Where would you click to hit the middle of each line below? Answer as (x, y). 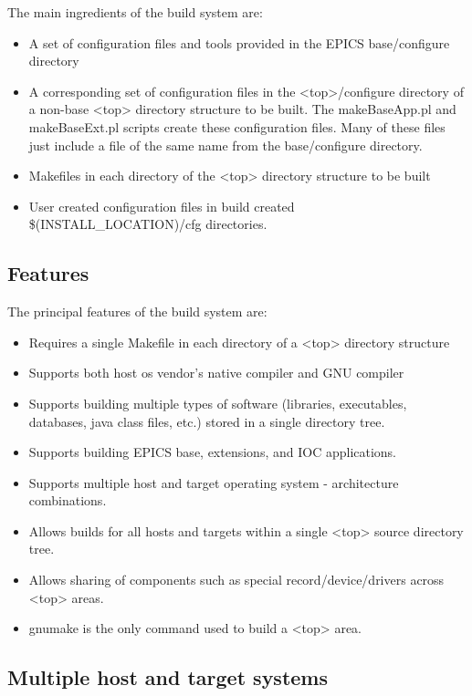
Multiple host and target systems (168, 677)
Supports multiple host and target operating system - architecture (214, 482)
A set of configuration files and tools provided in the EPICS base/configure (239, 42)
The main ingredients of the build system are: (135, 12)
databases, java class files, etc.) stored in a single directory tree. (207, 421)
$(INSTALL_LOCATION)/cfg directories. (148, 224)
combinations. (68, 500)
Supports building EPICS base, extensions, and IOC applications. (213, 452)
